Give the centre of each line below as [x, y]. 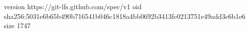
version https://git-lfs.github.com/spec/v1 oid [73, 6]
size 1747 [17, 25]
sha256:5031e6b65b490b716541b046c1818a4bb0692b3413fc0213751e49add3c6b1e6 [125, 16]
